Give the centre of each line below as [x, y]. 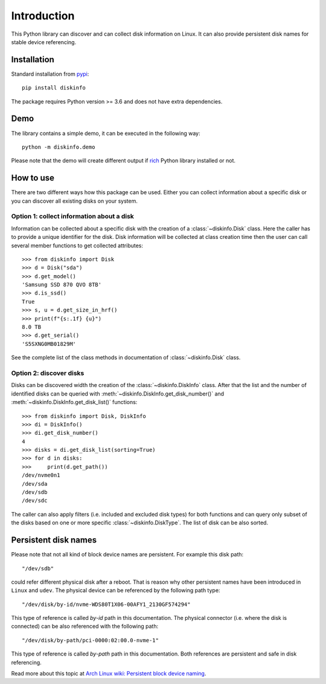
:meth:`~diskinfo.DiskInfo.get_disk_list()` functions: [74, 402]
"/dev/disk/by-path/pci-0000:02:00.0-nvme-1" [91, 640]
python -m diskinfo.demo [59, 147]
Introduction [43, 16]
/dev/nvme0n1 [41, 475]
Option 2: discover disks [48, 373]
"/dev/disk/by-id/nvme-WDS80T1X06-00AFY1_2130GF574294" [106, 604]
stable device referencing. [44, 42]
